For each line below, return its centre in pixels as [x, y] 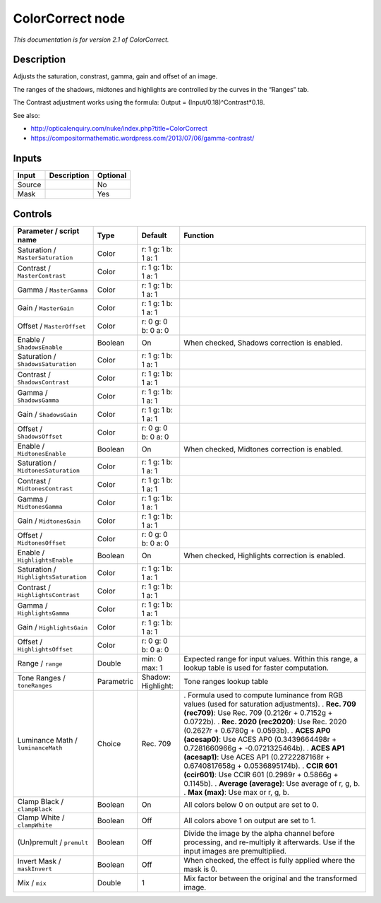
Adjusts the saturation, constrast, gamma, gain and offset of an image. [115, 76]
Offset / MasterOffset [52, 326]
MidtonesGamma [40, 507]
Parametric [115, 681]
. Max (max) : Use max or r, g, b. [236, 792]
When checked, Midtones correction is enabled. [264, 449]
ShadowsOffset [40, 437]
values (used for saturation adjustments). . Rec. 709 [270, 704]
